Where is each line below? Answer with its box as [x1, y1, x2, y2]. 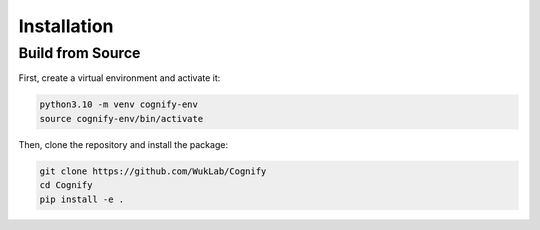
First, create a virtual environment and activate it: [18, 72, 221, 84]
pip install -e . [39, 193, 125, 205]
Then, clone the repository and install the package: [18, 138, 229, 150]
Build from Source [18, 44, 141, 62]
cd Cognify [39, 180, 93, 191]
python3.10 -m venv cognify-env [39, 99, 199, 110]
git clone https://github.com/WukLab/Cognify [39, 165, 267, 177]
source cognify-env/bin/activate [39, 113, 204, 124]
